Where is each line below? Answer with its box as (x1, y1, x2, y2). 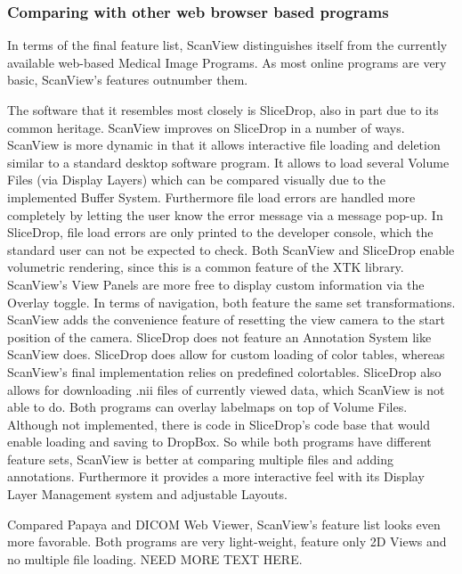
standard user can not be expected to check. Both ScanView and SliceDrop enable (7, 240, 455, 258)
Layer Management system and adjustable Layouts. (7, 485, 288, 504)
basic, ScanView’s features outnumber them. (7, 70, 248, 89)
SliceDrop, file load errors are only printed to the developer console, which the (7, 223, 434, 242)
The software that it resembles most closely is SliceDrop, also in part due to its (7, 101, 439, 119)
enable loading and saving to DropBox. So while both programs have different (7, 432, 432, 451)
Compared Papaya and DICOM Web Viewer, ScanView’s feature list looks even (7, 514, 441, 533)
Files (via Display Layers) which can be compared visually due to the (7, 170, 385, 189)
